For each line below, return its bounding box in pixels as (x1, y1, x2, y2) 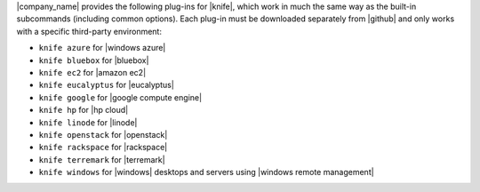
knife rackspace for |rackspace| (38, 142, 168, 153)
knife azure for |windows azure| (38, 43, 166, 53)
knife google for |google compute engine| (38, 92, 203, 102)
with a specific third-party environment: (16, 26, 162, 36)
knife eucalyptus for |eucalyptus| (38, 80, 175, 91)
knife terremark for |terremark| (38, 154, 165, 164)
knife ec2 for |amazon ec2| (38, 67, 147, 77)
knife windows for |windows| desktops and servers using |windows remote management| (38, 167, 374, 178)
